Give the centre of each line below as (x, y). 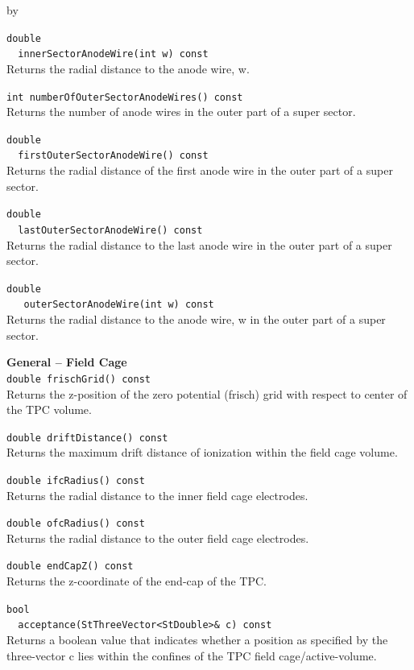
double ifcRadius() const (76, 480)
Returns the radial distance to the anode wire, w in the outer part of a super (196, 319)
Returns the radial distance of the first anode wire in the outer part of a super (200, 170)
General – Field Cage (67, 362)
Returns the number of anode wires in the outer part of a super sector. (181, 112)
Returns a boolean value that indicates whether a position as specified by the (197, 639)
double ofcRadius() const (76, 524)
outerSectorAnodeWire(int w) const (119, 305)
